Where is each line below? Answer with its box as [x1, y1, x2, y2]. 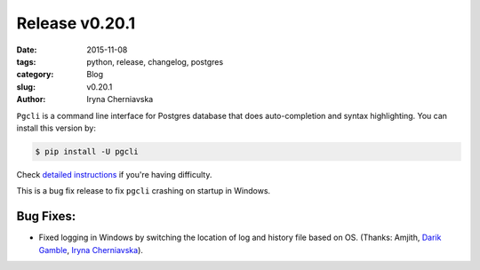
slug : [16, 81, 36, 92]
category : [16, 69, 54, 80]
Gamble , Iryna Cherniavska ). [38, 244, 144, 255]
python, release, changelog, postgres [86, 56, 224, 67]
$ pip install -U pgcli [35, 147, 140, 156]
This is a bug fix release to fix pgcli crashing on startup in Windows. [16, 186, 271, 196]
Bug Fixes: [16, 209, 76, 224]
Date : [16, 44, 37, 55]
